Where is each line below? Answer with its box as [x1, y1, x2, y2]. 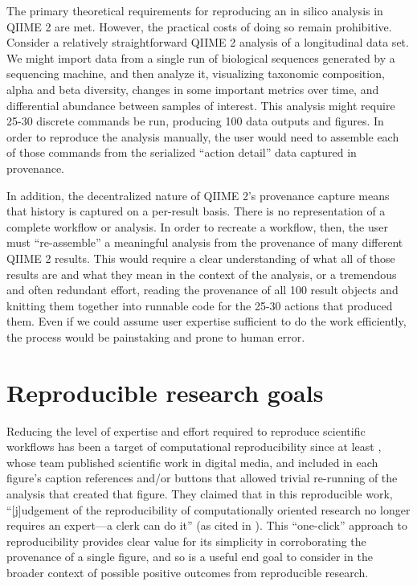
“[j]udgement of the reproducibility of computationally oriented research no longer [6, 501, 411, 518]
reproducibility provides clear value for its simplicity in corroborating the [6, 532, 366, 549]
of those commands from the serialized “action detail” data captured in [6, 144, 357, 161]
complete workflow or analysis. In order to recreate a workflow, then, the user [6, 218, 388, 235]
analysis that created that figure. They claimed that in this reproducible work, [6, 485, 393, 502]
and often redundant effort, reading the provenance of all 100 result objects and [6, 281, 399, 298]
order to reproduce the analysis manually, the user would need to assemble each [6, 128, 399, 145]
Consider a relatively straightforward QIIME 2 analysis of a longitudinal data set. [6, 34, 409, 51]
